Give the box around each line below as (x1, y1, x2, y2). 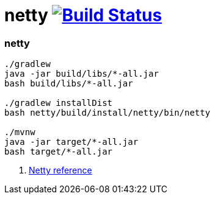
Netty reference (29, 165, 92, 176)
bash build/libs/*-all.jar (4, 79, 133, 89)
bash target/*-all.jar (4, 147, 113, 157)
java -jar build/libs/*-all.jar (4, 69, 159, 79)
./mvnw (4, 127, 35, 138)
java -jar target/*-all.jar (4, 137, 139, 147)
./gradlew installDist (4, 98, 113, 108)
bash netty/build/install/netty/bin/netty (4, 108, 211, 118)
